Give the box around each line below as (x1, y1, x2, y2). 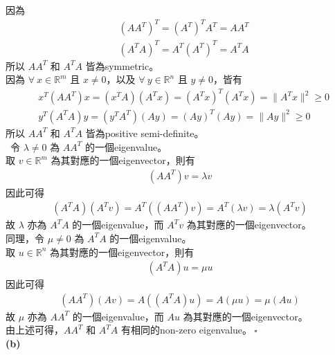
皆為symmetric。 (85, 58, 159, 73)
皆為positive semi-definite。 (85, 125, 204, 140)
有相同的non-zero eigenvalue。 (121, 322, 253, 337)
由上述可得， (6, 322, 64, 337)
